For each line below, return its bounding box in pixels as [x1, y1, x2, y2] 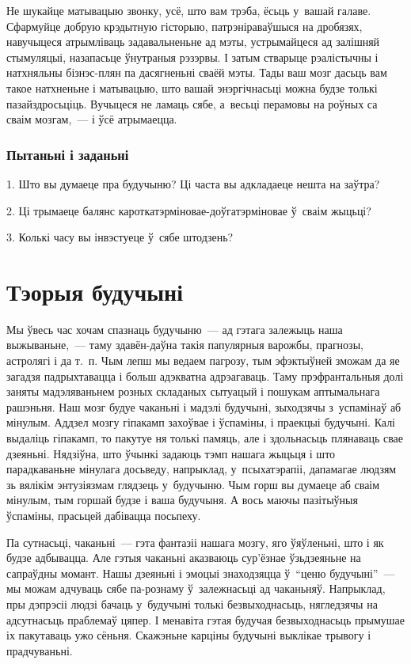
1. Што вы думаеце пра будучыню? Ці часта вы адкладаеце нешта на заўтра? [6, 175, 380, 192]
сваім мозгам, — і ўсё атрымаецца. [6, 111, 177, 127]
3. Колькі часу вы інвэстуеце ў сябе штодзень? [6, 229, 234, 245]
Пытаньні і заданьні [6, 144, 129, 164]
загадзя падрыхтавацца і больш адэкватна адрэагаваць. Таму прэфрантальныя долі [6, 367, 404, 384]
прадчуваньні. [6, 642, 73, 658]
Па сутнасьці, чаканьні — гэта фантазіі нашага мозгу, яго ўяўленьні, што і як [6, 533, 384, 550]
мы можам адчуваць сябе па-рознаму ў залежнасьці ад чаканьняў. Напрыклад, [6, 580, 386, 597]
